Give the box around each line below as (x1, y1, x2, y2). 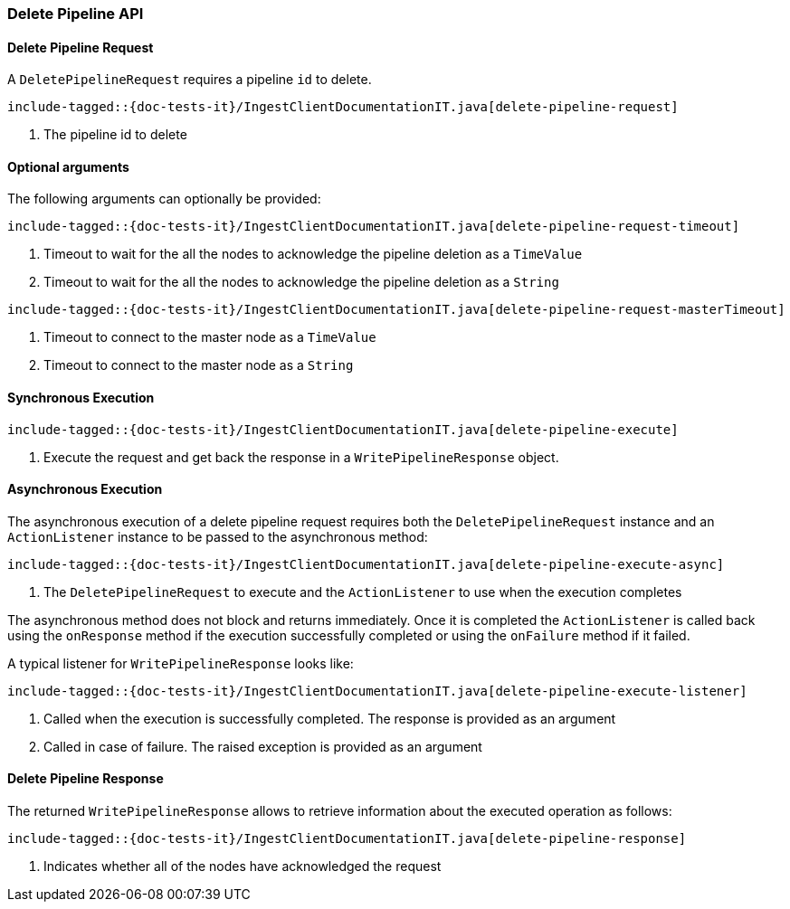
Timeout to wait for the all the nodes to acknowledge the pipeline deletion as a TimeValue (43, 246, 583, 262)
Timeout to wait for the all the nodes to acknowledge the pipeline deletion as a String (43, 274, 559, 290)
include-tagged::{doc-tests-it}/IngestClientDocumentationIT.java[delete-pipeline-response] (7, 831, 687, 847)
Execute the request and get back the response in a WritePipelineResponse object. (43, 449, 559, 465)
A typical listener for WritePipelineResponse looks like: (7, 655, 354, 671)
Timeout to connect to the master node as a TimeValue (43, 329, 376, 346)
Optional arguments (7, 158, 129, 175)
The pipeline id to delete (43, 127, 187, 143)
